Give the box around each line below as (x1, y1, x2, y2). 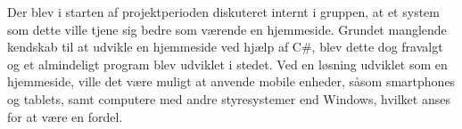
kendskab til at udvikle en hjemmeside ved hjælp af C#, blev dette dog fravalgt (7, 37, 443, 56)
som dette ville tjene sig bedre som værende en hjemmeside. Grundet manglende (7, 20, 447, 38)
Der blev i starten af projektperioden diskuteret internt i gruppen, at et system (7, 3, 440, 20)
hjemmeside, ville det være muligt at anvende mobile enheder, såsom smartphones (7, 72, 456, 91)
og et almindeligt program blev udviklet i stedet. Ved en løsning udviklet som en (7, 54, 448, 73)
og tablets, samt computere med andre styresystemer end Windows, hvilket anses (7, 89, 450, 108)
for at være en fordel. (7, 107, 123, 125)
